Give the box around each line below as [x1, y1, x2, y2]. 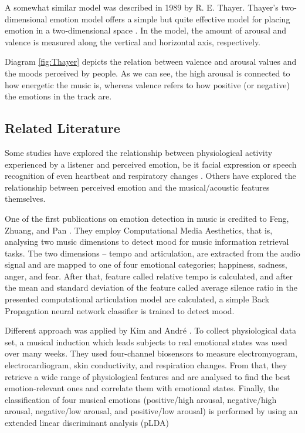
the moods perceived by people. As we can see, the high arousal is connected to [5, 66, 290, 79]
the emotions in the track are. [5, 90, 112, 102]
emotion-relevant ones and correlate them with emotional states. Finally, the [5, 382, 280, 394]
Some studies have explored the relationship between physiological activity [5, 146, 273, 158]
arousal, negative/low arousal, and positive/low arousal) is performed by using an [5, 405, 298, 417]
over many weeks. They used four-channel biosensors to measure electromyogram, [5, 347, 297, 359]
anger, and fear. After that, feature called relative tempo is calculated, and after [5, 269, 293, 282]
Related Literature [5, 119, 120, 137]
